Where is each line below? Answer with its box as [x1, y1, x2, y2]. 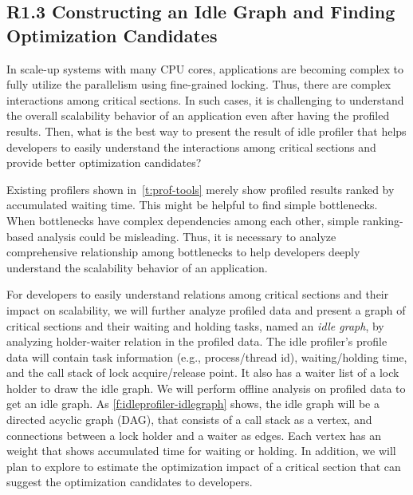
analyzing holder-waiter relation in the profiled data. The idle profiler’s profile [6, 333, 387, 350]
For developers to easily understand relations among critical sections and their [6, 286, 389, 303]
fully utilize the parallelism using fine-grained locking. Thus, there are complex [6, 76, 391, 93]
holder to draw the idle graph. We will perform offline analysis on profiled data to [6, 379, 406, 396]
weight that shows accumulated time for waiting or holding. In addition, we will [6, 442, 396, 459]
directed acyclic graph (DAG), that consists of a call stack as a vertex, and [6, 411, 372, 428]
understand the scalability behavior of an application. [6, 259, 268, 275]
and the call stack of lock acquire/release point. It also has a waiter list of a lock [6, 364, 399, 381]
